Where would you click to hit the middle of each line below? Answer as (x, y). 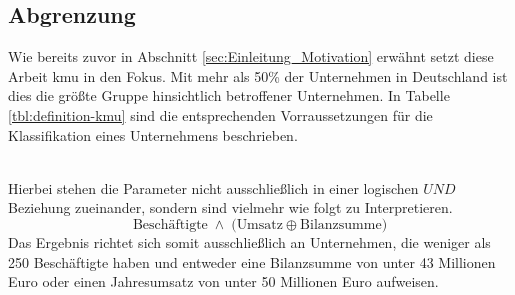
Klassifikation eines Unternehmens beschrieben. (153, 134)
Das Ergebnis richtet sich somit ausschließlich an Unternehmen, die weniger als (249, 241)
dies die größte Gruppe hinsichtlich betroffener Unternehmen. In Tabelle (229, 95)
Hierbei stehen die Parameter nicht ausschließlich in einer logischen (213, 187)
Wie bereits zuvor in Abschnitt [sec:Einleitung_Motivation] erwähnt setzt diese (251, 56)
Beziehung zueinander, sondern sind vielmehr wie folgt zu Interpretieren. (230, 207)
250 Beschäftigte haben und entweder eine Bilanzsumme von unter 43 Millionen (252, 261)
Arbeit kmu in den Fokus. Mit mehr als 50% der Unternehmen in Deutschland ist (258, 75)
